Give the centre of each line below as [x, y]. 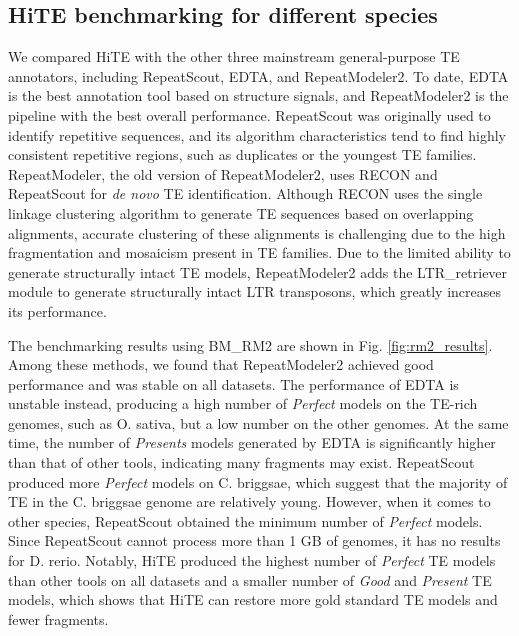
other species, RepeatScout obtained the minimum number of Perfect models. [245, 520]
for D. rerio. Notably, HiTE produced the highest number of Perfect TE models [252, 560]
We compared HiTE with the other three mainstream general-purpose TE [234, 56]
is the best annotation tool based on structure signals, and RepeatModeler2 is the [258, 95]
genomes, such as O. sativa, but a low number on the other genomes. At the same [258, 422]
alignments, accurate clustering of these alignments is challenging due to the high [257, 232]
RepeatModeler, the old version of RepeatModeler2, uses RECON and [223, 173]
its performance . [57, 310]
